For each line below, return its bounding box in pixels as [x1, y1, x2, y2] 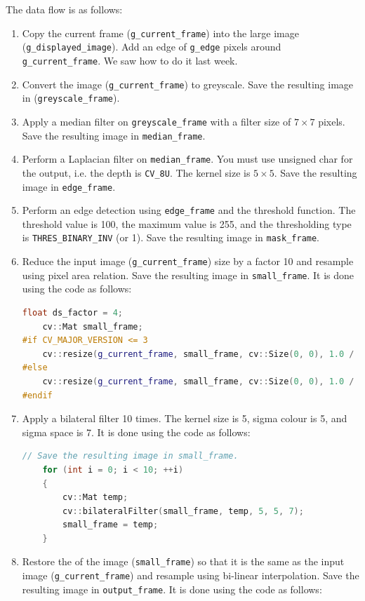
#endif [22, 390, 53, 400]
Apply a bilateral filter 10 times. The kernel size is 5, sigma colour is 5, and [22, 411, 347, 426]
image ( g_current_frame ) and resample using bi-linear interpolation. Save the [22, 568, 359, 583]
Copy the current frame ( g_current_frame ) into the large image [22, 25, 299, 40]
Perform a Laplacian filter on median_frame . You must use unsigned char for [22, 151, 353, 166]
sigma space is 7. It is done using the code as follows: [22, 424, 251, 439]
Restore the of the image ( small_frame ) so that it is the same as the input [22, 554, 345, 569]
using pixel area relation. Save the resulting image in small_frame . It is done [22, 267, 354, 282]
